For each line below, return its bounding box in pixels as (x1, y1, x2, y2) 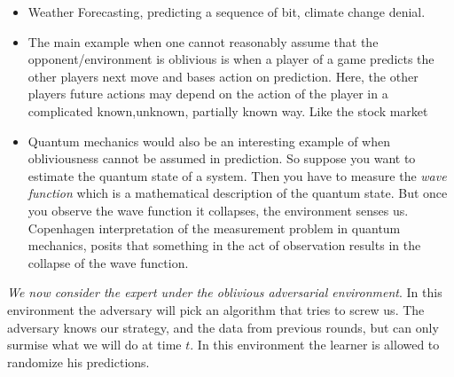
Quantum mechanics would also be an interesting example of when (27, 131, 390, 150)
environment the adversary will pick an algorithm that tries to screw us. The (7, 300, 425, 318)
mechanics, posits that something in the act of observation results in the (27, 236, 421, 255)
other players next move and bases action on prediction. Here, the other (27, 67, 419, 85)
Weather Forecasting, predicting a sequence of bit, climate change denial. (27, 3, 426, 20)
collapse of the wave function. (27, 253, 189, 271)
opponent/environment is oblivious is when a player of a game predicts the (27, 50, 434, 68)
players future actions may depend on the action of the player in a (27, 84, 388, 103)
